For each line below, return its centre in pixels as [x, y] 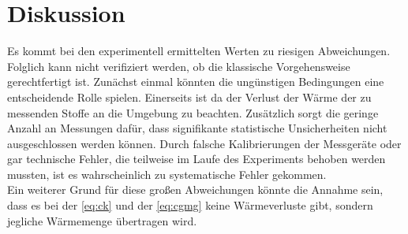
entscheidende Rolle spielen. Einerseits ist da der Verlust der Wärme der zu [189, 97]
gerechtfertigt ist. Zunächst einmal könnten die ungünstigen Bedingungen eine [196, 82]
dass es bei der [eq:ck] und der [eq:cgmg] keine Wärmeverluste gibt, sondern [190, 205]
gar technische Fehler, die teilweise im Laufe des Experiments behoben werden [197, 159]
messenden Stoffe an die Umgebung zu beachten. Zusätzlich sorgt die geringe [193, 112]
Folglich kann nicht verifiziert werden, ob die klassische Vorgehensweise [179, 66]
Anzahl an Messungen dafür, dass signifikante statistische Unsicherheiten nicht [197, 128]
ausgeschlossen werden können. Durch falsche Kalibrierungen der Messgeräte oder [204, 143]
